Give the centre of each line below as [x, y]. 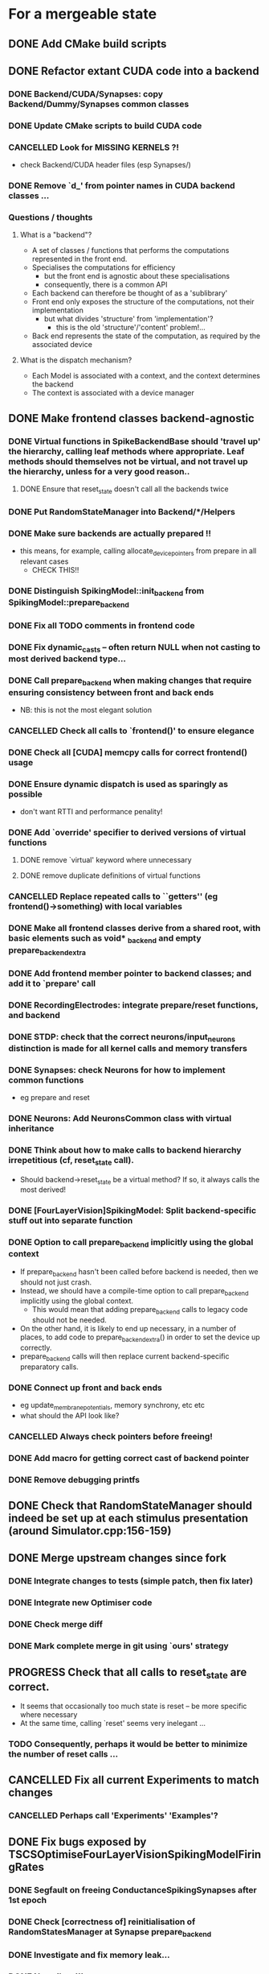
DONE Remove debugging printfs [74, 1479]
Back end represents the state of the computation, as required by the [146, 336]
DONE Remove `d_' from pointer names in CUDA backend [122, 186]
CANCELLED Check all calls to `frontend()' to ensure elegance [131, 730]
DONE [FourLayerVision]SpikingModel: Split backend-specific [132, 1210]
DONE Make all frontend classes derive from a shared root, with [134, 929]
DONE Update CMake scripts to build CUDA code [105, 126]
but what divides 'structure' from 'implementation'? [128, 319]
